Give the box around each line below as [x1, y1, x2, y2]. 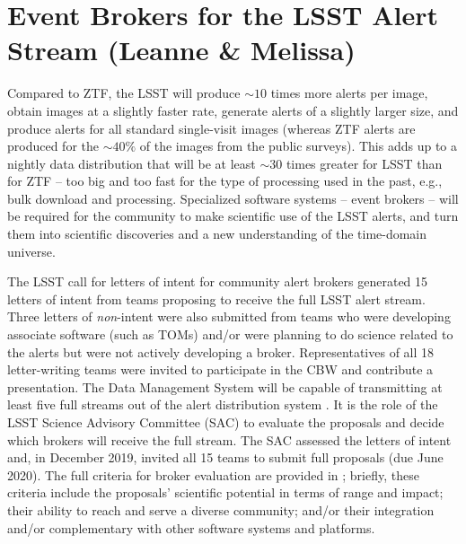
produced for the [7, 136, 99, 155]
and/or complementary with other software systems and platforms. [7, 518, 375, 537]
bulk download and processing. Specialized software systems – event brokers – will [7, 189, 459, 207]
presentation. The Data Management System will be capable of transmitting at [7, 377, 443, 396]
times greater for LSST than [286, 154, 443, 172]
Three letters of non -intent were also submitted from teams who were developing [7, 307, 451, 326]
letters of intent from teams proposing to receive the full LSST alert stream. [7, 289, 426, 308]
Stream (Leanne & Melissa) [7, 31, 356, 68]
